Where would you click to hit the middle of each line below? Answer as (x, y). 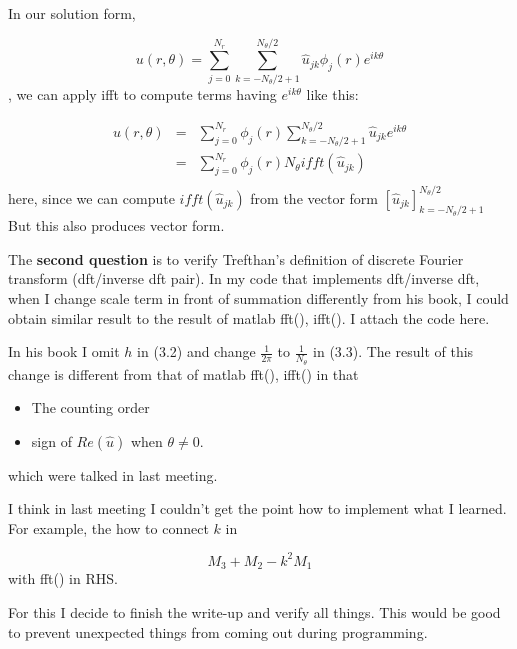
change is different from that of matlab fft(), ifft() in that (183, 373)
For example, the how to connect (108, 527)
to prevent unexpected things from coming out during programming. (218, 631)
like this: (332, 93)
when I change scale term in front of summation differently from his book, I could (258, 298)
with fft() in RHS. (63, 578)
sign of (51, 440)
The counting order (90, 407)
